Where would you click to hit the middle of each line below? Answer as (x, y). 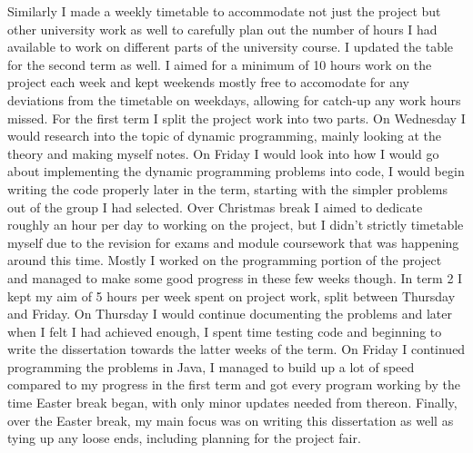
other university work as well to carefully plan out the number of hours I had (222, 29)
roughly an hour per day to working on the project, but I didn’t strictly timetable (236, 225)
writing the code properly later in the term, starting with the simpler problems (227, 188)
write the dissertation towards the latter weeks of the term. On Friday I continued (236, 349)
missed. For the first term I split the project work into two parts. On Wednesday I (236, 118)
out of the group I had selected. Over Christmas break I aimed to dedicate (215, 207)
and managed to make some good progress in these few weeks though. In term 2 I (235, 277)
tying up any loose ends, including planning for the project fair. (184, 438)
